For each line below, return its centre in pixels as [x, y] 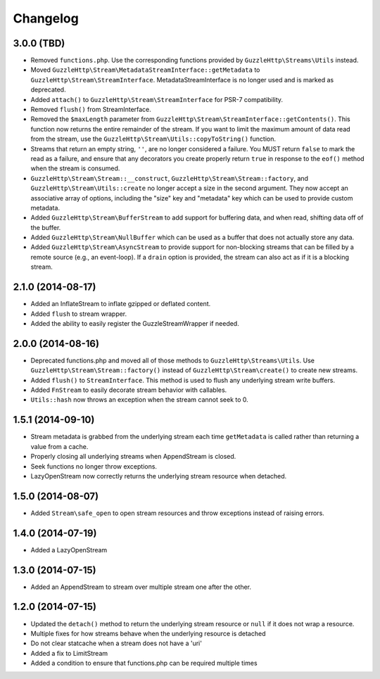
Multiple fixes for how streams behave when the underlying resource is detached [148, 633]
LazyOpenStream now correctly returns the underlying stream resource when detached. [159, 476]
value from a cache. [59, 446]
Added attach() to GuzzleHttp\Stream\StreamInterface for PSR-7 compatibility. [157, 99]
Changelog [46, 18]
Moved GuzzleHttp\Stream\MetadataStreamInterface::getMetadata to [145, 70]
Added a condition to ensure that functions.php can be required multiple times [144, 663]
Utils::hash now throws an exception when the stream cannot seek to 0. [140, 400]
